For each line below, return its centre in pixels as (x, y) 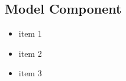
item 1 (30, 33)
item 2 (30, 53)
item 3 (30, 73)
